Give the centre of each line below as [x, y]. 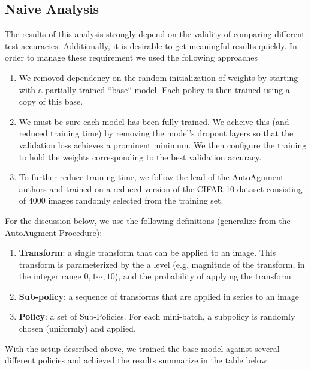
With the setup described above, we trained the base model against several [142, 348]
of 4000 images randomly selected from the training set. [121, 200]
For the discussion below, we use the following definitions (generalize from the [148, 220]
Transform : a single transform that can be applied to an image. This [147, 253]
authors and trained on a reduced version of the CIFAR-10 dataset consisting [161, 188]
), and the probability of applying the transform [203, 276]
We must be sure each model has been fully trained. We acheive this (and [154, 121]
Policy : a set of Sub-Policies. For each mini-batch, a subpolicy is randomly [157, 316]
